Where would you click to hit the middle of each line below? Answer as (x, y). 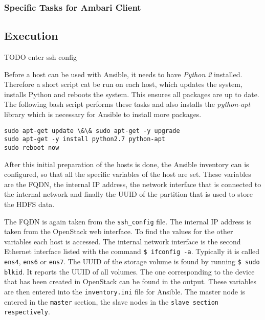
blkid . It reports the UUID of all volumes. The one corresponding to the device (129, 271)
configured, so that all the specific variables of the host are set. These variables (128, 174)
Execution (31, 36)
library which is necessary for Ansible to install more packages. (103, 114)
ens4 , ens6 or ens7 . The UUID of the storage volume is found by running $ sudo (132, 261)
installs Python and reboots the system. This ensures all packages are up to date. (132, 94)
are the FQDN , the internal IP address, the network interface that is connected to (133, 184)
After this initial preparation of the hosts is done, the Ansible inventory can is (127, 164)
